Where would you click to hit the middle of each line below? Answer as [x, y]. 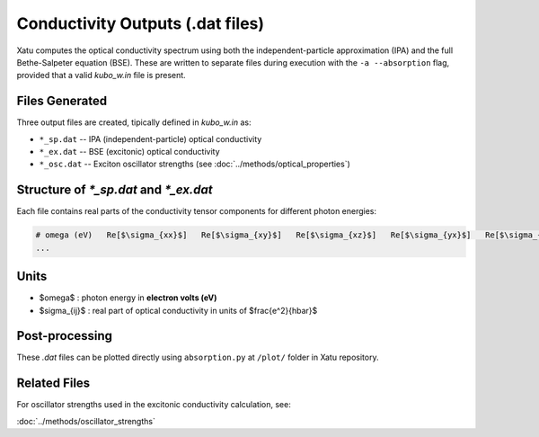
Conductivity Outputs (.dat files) [141, 23]
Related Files [53, 383]
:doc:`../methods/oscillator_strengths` [86, 421]
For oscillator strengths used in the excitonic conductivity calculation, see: [154, 405]
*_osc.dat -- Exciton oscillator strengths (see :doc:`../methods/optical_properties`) [194, 164]
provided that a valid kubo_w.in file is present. [101, 76]
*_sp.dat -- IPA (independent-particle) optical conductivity [150, 138]
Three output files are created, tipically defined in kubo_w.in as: [134, 122]
